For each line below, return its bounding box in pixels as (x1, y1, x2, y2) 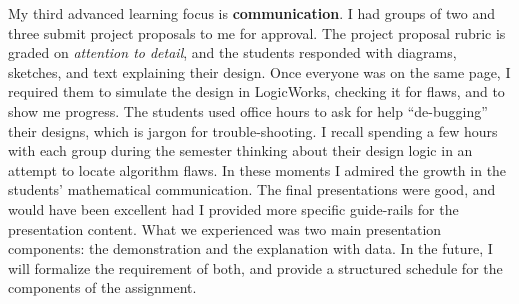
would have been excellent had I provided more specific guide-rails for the (8, 198, 459, 219)
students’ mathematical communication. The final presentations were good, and (8, 179, 496, 200)
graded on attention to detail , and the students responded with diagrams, (8, 42, 457, 63)
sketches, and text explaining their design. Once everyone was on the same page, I (8, 61, 511, 82)
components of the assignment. (8, 277, 197, 298)
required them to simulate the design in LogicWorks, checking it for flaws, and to (8, 81, 505, 102)
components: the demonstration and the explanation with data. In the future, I (8, 238, 493, 259)
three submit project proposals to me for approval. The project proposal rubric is (8, 22, 506, 43)
